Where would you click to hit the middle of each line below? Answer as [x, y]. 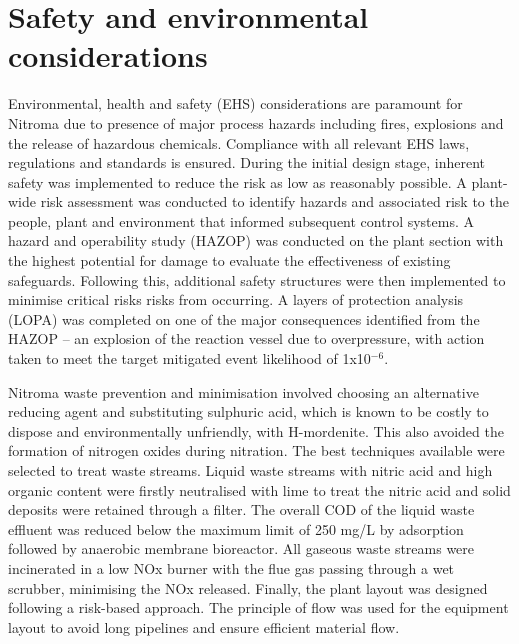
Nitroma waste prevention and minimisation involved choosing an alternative [243, 391]
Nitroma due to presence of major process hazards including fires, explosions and [256, 122]
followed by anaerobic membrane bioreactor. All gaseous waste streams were [241, 548]
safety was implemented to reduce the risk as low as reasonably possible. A [237, 181]
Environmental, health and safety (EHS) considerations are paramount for [235, 103]
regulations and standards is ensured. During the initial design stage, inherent [246, 162]
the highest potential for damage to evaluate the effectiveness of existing [229, 260]
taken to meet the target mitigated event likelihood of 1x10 [189, 358]
